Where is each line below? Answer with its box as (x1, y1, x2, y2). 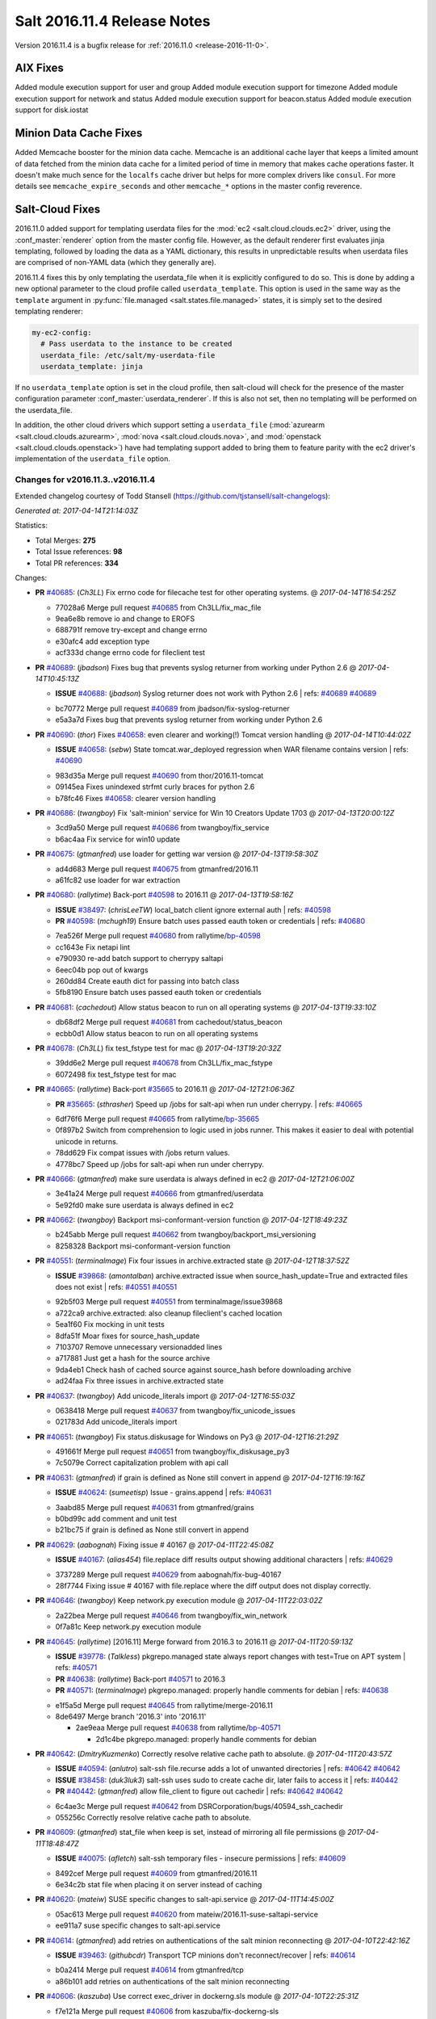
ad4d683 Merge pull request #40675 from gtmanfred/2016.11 (55, 864, 258, 874)
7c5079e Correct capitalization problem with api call (55, 1458, 229, 1467)
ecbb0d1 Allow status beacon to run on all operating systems (55, 1028, 258, 1038)
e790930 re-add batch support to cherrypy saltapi (55, 954, 224, 963)
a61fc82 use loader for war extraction (55, 875, 181, 884)
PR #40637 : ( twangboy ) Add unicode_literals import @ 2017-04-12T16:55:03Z (35, 1391, 296, 1400)
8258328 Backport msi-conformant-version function (55, 1240, 231, 1251)
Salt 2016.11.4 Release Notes (15, 12, 211, 30)
